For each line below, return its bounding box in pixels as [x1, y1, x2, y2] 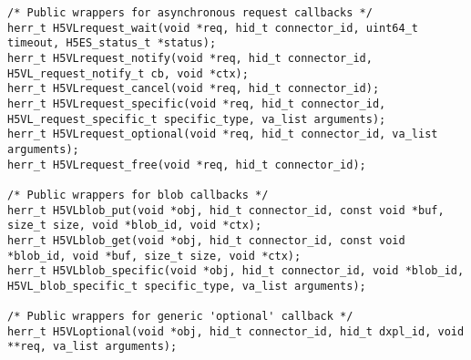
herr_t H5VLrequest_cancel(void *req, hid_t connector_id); [7, 82, 380, 96]
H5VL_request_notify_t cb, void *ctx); [7, 67, 249, 80]
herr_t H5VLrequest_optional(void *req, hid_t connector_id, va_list [7, 128, 438, 141]
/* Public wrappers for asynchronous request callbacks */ [7, 6, 373, 19]
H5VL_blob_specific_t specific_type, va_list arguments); [7, 279, 366, 293]
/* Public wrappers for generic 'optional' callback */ [7, 310, 353, 324]
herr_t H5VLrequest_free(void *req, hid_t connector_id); [7, 158, 366, 171]
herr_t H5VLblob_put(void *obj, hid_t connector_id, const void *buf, [7, 203, 445, 217]
